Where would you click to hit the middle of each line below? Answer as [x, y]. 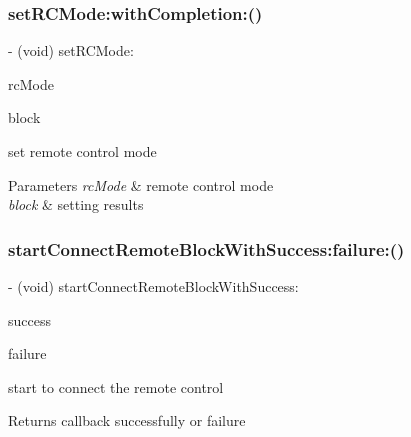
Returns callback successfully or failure [127, 420]
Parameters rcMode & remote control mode [141, 184]
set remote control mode [82, 151]
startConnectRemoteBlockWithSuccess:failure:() [206, 248]
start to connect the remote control [116, 386]
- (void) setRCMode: [71, 50]
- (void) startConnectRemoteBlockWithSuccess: [153, 286]
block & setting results [76, 204]
